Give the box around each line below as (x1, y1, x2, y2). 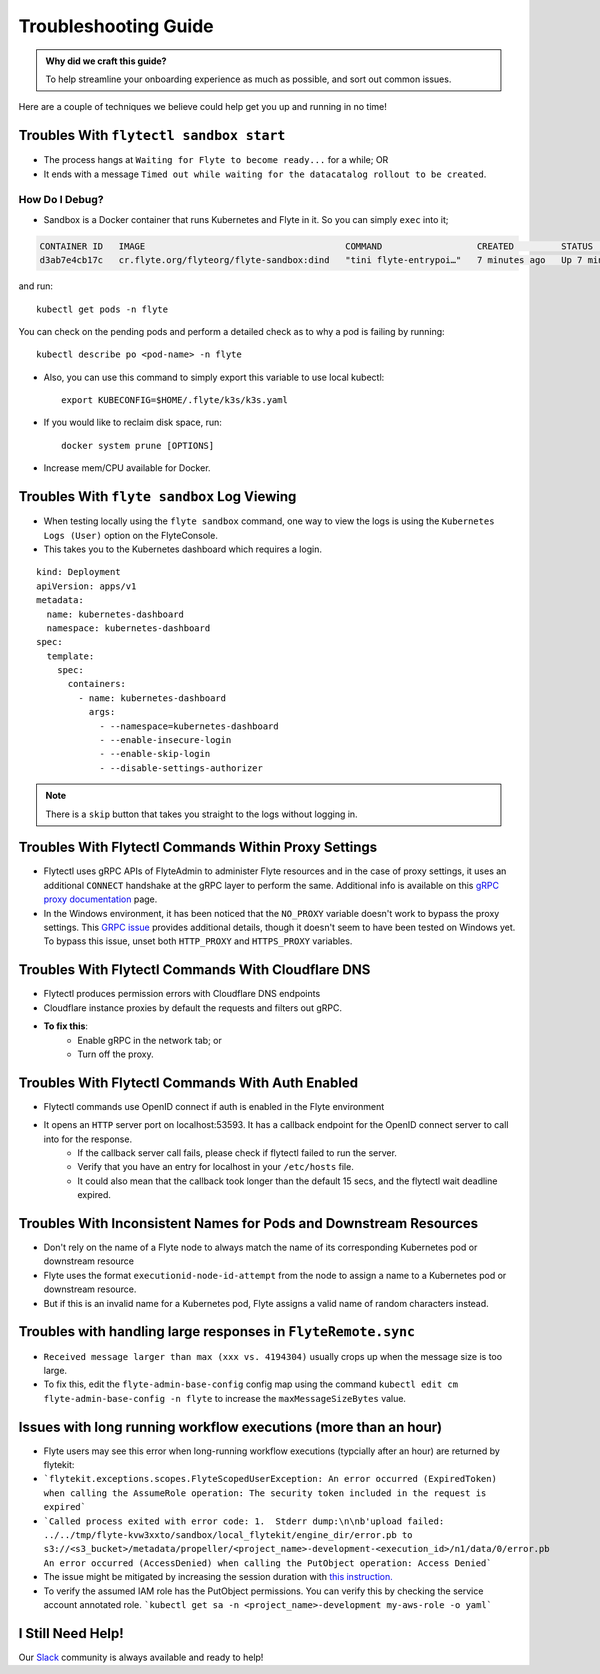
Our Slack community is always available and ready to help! (18, 1651, 264, 1663)
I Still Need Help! (18, 1625, 124, 1642)
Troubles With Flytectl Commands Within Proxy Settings (18, 839, 378, 856)
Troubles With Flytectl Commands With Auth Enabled (18, 1074, 359, 1091)
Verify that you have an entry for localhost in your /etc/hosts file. (77, 1161, 354, 1173)
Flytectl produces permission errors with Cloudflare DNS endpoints (43, 988, 321, 1000)
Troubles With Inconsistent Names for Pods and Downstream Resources (18, 1215, 479, 1232)
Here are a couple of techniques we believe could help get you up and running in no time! (18, 101, 387, 113)
